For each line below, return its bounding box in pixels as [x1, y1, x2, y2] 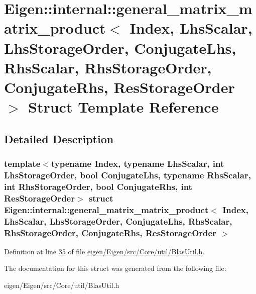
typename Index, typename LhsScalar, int [51, 157, 224, 170]
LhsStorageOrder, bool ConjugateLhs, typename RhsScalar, [4, 168, 251, 181]
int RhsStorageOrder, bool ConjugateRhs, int [4, 180, 192, 192]
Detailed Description [4, 131, 114, 146]
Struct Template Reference [28, 96, 219, 117]
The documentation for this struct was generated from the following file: [4, 263, 226, 273]
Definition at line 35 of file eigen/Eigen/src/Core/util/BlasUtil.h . [4, 246, 205, 256]
